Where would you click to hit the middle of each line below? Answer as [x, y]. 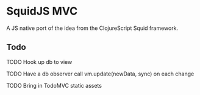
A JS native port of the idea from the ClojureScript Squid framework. [92, 28]
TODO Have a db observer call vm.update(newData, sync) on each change [100, 74]
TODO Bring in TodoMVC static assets [54, 85]
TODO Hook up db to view [39, 62]
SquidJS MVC [42, 11]
